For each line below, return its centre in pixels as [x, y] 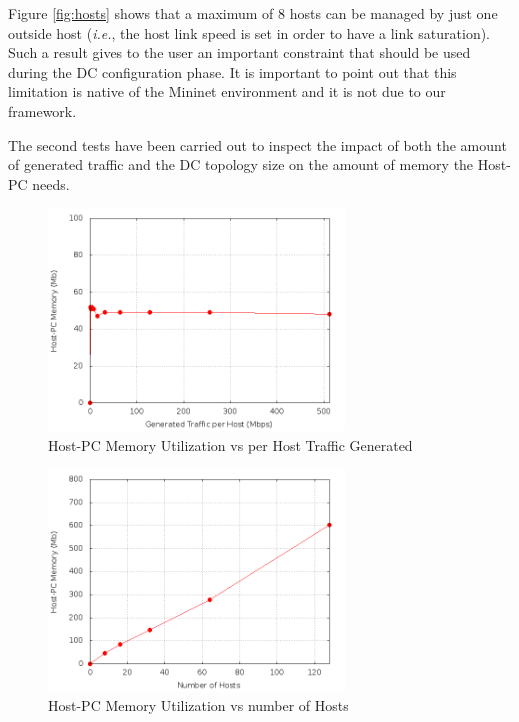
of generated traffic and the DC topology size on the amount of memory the [241, 164]
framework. [42, 110]
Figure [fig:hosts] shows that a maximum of [141, 13]
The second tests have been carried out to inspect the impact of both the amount [257, 144]
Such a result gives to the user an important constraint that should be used [239, 52]
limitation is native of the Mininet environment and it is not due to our [227, 91]
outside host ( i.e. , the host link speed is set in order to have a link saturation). [249, 32]
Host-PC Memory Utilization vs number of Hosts [198, 705]
